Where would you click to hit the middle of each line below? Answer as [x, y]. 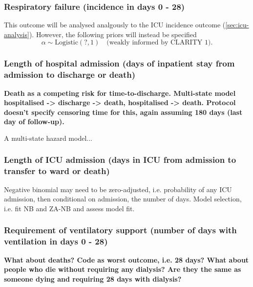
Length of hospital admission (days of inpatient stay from [119, 63]
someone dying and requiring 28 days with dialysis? [93, 278]
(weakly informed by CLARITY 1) [159, 43]
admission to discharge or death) [70, 75]
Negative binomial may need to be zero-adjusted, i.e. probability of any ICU [118, 189]
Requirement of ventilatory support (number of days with [120, 230]
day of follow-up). [34, 121]
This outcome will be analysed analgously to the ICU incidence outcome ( [115, 25]
